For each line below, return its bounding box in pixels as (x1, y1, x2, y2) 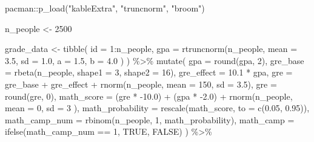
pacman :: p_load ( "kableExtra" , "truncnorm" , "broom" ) (5, 2, 205, 14)
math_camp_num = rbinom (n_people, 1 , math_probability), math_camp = (5, 113, 295, 126)
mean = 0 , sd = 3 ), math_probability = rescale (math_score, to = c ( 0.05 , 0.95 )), (5, 102, 310, 114)
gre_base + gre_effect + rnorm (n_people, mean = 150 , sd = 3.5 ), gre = (5, 77, 277, 90)
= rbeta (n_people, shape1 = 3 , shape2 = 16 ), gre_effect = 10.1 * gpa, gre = (5, 66, 293, 79)
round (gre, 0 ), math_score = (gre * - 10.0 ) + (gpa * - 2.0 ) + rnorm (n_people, (5, 89, 293, 102)
